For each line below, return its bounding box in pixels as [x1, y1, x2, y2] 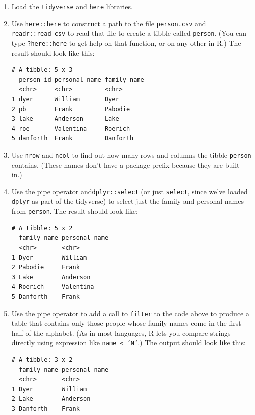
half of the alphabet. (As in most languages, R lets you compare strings [11, 327, 231, 338]
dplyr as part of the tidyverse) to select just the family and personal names [11, 196, 244, 206]
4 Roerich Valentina [11, 283, 94, 291]
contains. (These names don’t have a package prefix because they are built [11, 159, 240, 170]
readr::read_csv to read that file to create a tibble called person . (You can [11, 28, 247, 38]
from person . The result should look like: [11, 206, 138, 216]
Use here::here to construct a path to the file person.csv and [11, 18, 206, 28]
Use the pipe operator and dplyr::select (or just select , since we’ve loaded [11, 186, 248, 196]
